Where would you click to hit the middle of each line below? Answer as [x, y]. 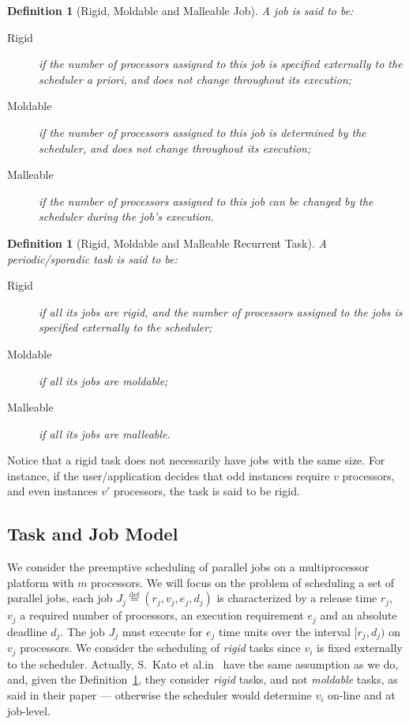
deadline [27, 631]
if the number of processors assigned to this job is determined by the [203, 132]
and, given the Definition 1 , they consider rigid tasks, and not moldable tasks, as [203, 679]
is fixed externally [360, 648]
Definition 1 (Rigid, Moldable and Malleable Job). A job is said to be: [180, 10]
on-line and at [362, 695]
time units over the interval [284, 631]
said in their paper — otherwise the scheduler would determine [159, 695]
